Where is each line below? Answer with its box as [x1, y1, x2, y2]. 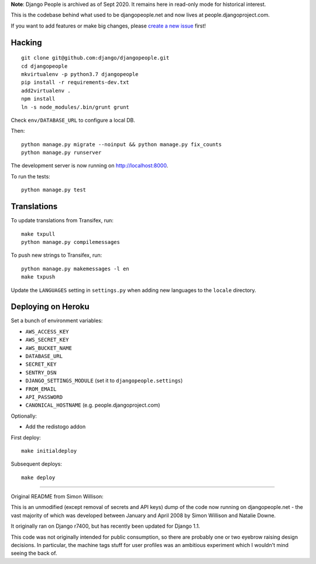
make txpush [21, 274, 56, 280]
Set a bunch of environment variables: [11, 317, 103, 324]
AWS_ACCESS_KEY [25, 328, 70, 335]
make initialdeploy [21, 448, 77, 454]
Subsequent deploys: [11, 460, 63, 467]
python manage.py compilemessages [21, 239, 120, 245]
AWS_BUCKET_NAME [25, 345, 73, 351]
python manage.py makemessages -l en [21, 265, 130, 272]
